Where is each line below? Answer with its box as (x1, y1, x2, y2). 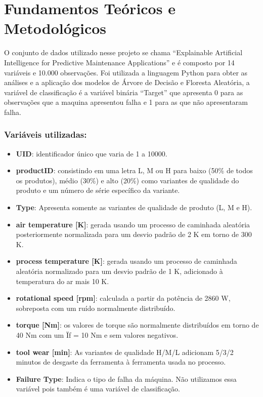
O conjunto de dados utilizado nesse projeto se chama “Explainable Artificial (4, 47, 243, 58)
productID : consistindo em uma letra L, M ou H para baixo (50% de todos (16, 165, 253, 176)
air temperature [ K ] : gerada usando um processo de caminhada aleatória (16, 219, 250, 229)
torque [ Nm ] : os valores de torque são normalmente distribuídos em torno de (16, 320, 259, 330)
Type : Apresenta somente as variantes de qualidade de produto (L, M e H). (16, 202, 252, 213)
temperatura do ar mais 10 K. (16, 275, 109, 286)
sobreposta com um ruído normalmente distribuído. (16, 302, 176, 313)
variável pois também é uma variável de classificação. (16, 383, 180, 394)
